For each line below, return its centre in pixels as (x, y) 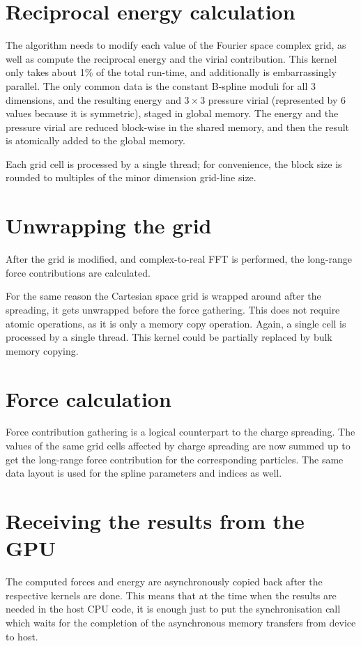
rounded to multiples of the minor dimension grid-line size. (131, 177)
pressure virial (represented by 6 (277, 99)
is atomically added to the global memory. (95, 140)
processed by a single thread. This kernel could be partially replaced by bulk (169, 337)
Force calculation (89, 398)
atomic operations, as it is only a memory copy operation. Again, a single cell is (176, 323)
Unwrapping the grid (109, 225)
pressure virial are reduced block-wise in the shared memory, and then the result (178, 126)
